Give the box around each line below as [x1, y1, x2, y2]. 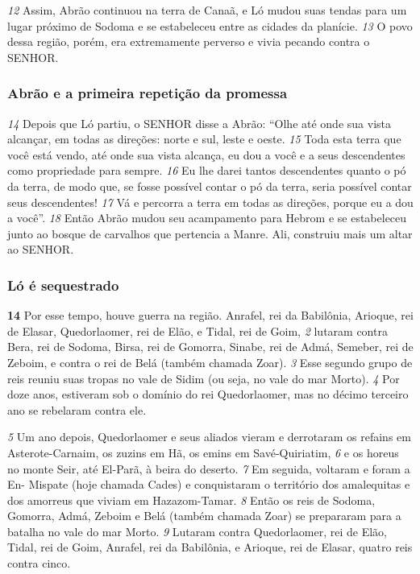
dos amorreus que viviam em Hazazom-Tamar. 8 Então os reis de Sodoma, [7, 491, 376, 508]
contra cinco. [7, 555, 71, 572]
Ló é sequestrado [7, 275, 119, 295]
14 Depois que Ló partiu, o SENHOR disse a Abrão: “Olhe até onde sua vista [7, 114, 391, 131]
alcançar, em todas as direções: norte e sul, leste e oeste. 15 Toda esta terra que [7, 130, 401, 147]
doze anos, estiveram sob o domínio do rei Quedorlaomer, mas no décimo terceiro [7, 386, 409, 403]
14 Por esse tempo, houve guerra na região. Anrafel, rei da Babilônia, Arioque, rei [7, 307, 414, 324]
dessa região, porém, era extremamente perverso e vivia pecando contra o [7, 33, 370, 50]
